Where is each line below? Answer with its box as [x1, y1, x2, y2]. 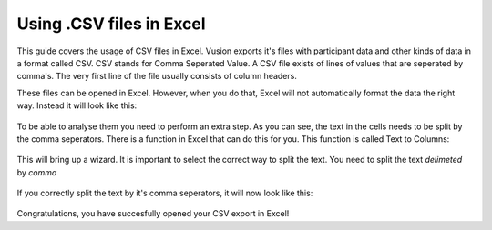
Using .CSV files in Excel [16, 14, 206, 34]
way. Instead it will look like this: [16, 100, 138, 111]
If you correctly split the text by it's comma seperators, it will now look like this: [16, 187, 313, 199]
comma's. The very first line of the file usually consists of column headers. [16, 71, 298, 82]
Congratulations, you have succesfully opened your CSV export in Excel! [16, 208, 290, 219]
